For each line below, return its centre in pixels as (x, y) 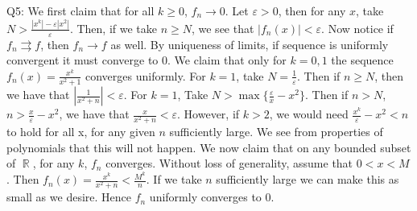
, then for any (312, 10)
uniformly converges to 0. (212, 197)
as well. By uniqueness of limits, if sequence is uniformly (250, 44)
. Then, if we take (113, 28)
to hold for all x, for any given (81, 132)
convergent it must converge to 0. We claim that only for (147, 60)
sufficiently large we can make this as (308, 179)
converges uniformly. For (145, 75)
